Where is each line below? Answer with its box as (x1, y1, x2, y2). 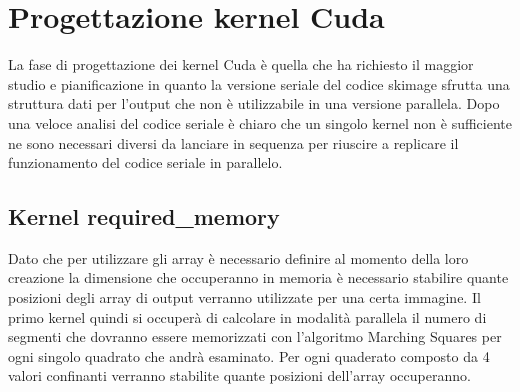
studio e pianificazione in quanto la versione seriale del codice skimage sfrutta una (8, 73, 510, 94)
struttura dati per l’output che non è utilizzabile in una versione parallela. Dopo (8, 93, 500, 114)
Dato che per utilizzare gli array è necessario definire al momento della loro (8, 247, 469, 268)
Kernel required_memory (8, 201, 280, 232)
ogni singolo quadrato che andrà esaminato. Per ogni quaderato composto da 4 (8, 345, 490, 366)
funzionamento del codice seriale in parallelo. (8, 152, 283, 173)
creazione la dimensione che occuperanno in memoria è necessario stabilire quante (8, 267, 509, 288)
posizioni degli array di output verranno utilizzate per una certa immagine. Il (8, 287, 481, 308)
